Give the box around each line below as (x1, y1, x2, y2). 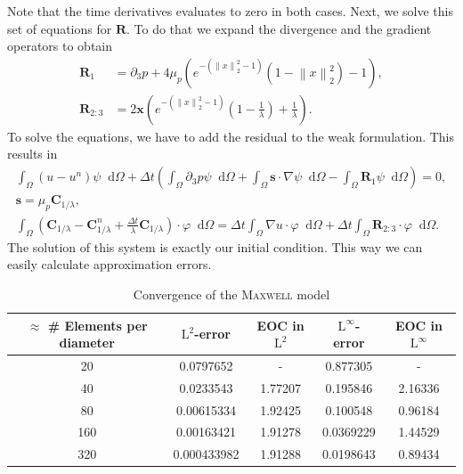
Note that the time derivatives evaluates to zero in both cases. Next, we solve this (7, 2, 453, 20)
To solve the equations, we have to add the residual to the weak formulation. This (7, 127, 455, 145)
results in (7, 144, 58, 163)
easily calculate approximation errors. (7, 255, 212, 274)
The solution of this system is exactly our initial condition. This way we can (7, 237, 423, 256)
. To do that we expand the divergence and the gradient (126, 19, 432, 37)
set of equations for (7, 19, 112, 37)
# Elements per (47, 315, 148, 334)
